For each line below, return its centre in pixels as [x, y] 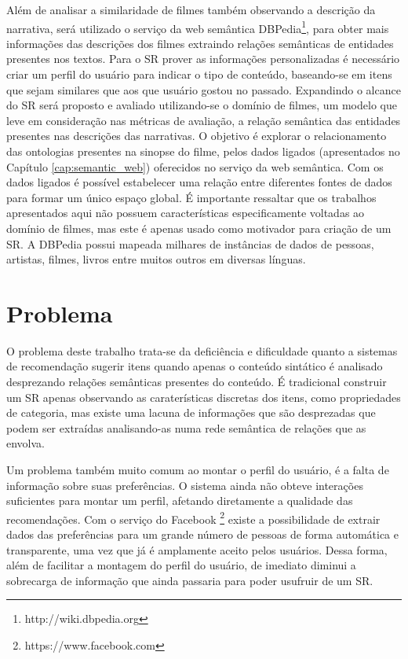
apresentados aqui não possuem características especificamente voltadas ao [186, 213]
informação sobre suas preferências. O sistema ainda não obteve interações [185, 485]
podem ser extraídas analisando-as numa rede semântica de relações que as [186, 427]
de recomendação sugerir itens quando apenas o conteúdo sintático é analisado [195, 366]
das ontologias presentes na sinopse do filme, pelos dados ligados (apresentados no [203, 151]
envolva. [25, 443]
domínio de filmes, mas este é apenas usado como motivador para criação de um [199, 228]
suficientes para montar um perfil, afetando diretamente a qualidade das [180, 501]
